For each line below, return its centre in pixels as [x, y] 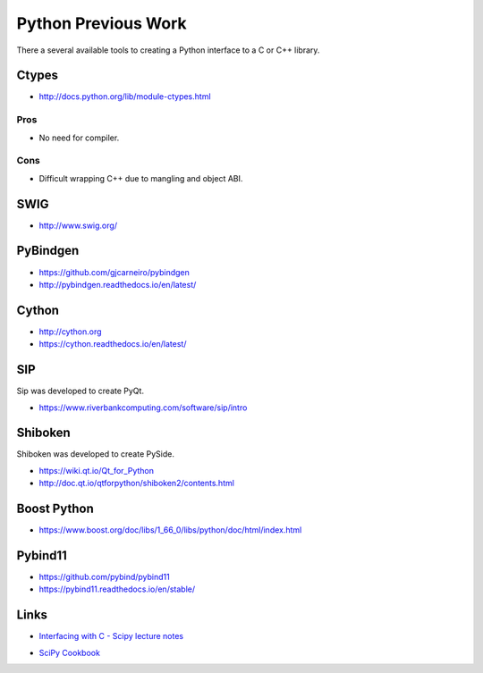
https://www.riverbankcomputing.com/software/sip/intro [143, 408]
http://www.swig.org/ [78, 225]
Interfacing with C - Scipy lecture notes [111, 636]
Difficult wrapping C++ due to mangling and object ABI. [141, 178]
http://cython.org [70, 332]
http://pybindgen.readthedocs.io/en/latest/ [118, 284]
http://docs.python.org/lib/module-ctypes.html [125, 97]
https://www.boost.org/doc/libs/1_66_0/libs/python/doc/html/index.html [170, 530]
